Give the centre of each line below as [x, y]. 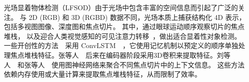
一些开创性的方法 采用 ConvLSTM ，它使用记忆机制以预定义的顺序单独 [121, 45]
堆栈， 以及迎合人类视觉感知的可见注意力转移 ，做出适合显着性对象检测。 [123, 36]
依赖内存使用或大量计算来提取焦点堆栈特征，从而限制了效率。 [103, 74]
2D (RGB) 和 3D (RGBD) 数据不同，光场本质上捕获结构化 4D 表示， [137, 17]
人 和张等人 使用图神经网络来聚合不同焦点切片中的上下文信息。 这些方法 [124, 64]
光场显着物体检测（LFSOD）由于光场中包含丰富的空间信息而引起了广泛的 [121, 7]
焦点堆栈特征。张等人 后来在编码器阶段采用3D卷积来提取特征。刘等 [120, 55]
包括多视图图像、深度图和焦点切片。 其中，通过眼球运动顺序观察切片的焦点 [124, 26]
